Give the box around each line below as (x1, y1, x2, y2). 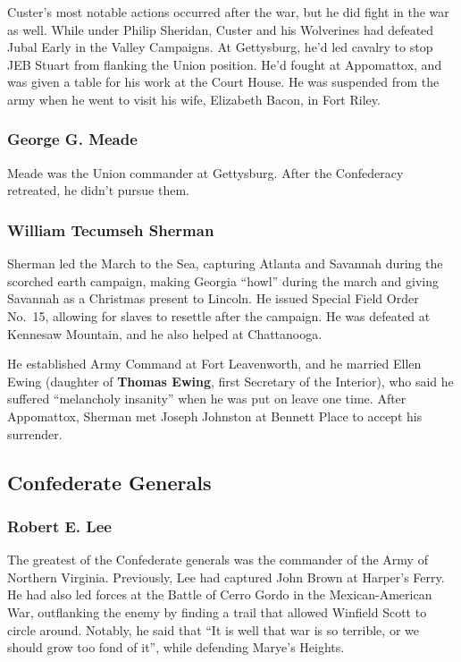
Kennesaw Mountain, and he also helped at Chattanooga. (7, 324, 323, 343)
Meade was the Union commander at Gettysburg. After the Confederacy (7, 163, 404, 182)
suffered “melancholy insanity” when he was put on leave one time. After (7, 389, 407, 408)
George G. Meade (7, 128, 138, 150)
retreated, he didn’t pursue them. (7, 181, 189, 199)
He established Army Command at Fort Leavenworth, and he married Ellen (7, 354, 422, 373)
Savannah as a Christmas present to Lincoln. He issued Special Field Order (7, 289, 419, 308)
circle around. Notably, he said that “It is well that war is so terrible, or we (7, 620, 419, 639)
